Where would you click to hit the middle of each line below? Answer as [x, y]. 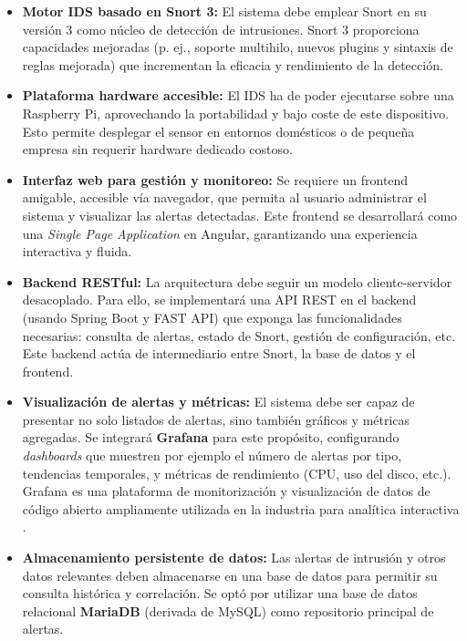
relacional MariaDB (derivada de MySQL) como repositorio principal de [228, 610]
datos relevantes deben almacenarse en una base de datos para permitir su [230, 575]
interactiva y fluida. [77, 251]
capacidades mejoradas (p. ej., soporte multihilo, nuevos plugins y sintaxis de [238, 47]
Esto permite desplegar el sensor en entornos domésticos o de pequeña [218, 131]
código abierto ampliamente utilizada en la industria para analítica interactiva [241, 508]
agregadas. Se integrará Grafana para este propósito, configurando [211, 437]
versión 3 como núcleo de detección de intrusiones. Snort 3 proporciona [221, 29]
